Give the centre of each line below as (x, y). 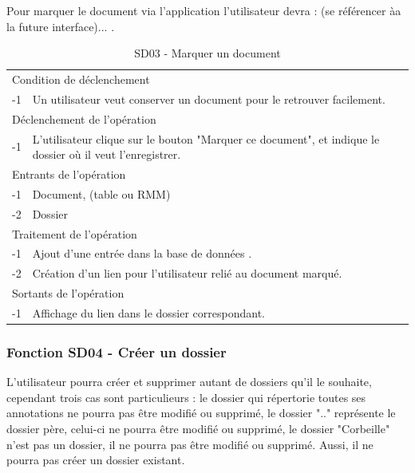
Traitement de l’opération (75, 233)
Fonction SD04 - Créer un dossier (117, 351)
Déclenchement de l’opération (84, 118)
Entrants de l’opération (69, 174)
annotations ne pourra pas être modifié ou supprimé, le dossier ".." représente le (201, 413)
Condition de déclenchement (81, 79)
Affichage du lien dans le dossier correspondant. (148, 312)
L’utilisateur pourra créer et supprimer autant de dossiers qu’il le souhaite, (189, 382)
